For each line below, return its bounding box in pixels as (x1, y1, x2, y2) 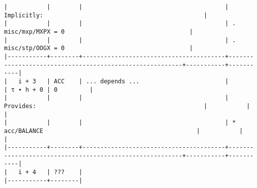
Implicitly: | (4, 11, 208, 19)
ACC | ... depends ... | (54, 77, 229, 85)
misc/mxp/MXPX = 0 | (4, 28, 193, 35)
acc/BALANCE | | (4, 127, 243, 134)
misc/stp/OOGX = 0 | (4, 45, 193, 52)
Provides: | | (4, 102, 250, 110)
